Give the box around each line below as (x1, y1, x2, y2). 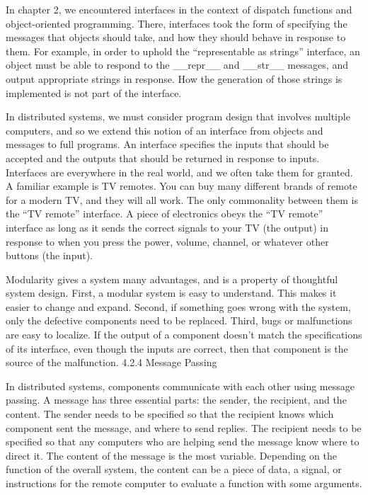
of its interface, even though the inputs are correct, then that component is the (6, 341, 348, 355)
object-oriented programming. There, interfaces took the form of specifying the (6, 16, 347, 30)
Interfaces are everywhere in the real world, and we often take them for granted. (6, 164, 353, 179)
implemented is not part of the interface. (6, 85, 182, 100)
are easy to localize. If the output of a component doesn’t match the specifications (6, 327, 362, 342)
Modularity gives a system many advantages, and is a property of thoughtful (6, 271, 338, 286)
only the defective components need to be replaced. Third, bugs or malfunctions (6, 313, 352, 328)
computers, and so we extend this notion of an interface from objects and (6, 123, 323, 137)
